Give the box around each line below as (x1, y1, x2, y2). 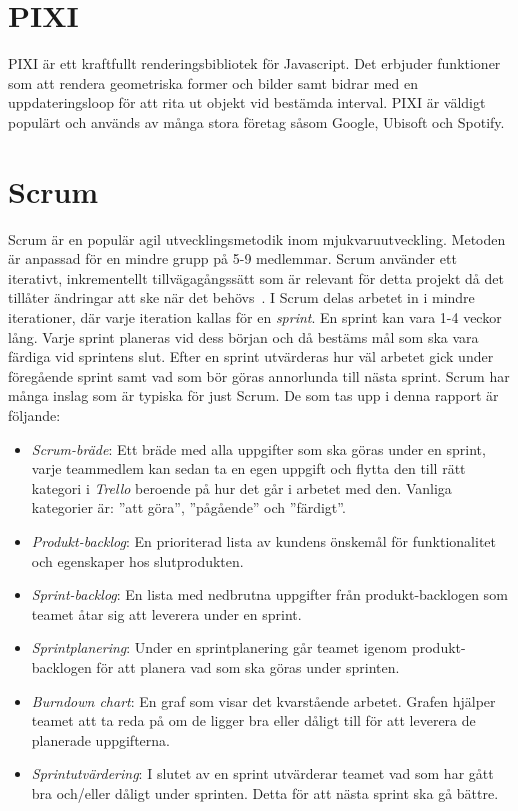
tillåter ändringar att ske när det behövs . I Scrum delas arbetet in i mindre (8, 287, 475, 308)
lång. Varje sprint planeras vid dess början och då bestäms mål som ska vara (8, 326, 479, 347)
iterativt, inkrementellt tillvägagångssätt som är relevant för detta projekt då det (8, 267, 504, 288)
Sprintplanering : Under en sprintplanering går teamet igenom (31, 637, 408, 658)
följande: (8, 404, 61, 425)
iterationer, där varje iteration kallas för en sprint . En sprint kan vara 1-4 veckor (8, 307, 502, 327)
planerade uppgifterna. (31, 729, 170, 750)
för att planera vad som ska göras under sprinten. (96, 656, 400, 677)
